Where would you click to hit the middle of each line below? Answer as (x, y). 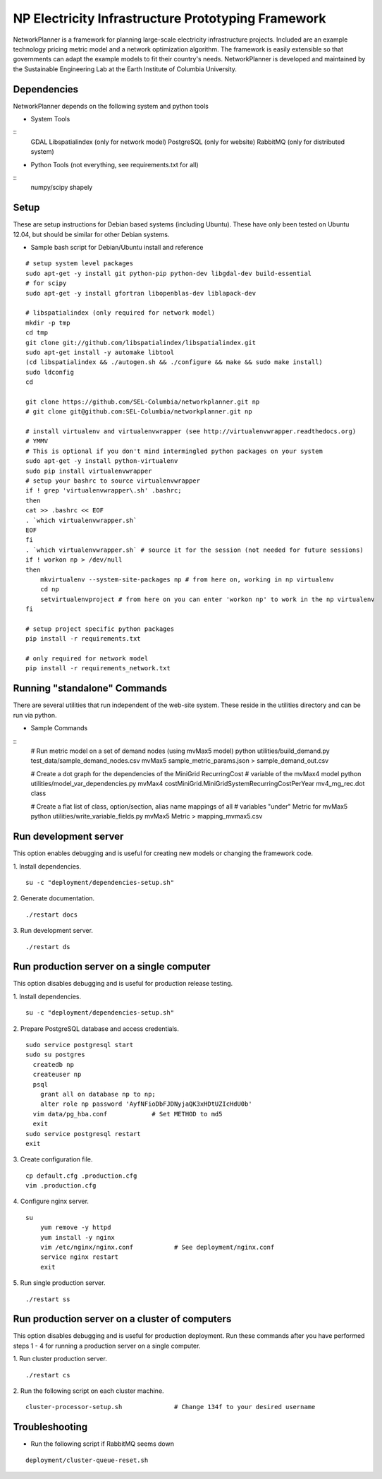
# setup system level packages (80, 264)
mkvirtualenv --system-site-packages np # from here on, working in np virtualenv (187, 579)
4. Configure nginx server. (51, 1201)
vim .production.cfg (61, 1186)
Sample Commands (59, 728)
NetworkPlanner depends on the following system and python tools (111, 106)
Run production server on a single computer (112, 967)
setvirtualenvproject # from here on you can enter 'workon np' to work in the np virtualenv (207, 599)
